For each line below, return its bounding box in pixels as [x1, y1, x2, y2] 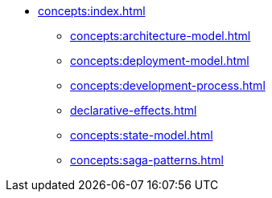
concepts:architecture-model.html [70, 29, 251, 42]
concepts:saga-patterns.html [70, 153, 224, 167]
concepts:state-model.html [70, 128, 213, 142]
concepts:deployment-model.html [70, 54, 249, 67]
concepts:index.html [38, 4, 146, 18]
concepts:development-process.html [70, 79, 266, 92]
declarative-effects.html [70, 103, 197, 117]
